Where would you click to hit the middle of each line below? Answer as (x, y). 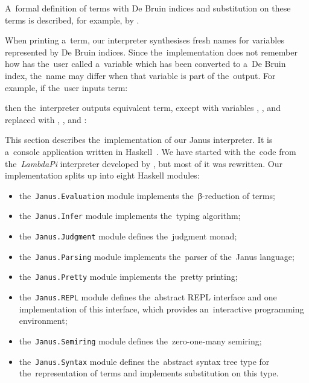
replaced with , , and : (46, 119)
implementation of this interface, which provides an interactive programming (161, 309)
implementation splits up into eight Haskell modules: (102, 175)
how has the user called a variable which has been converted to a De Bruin (145, 64)
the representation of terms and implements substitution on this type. (149, 373)
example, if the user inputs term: (66, 87)
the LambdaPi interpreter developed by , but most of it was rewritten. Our (144, 163)
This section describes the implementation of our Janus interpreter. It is (139, 140)
